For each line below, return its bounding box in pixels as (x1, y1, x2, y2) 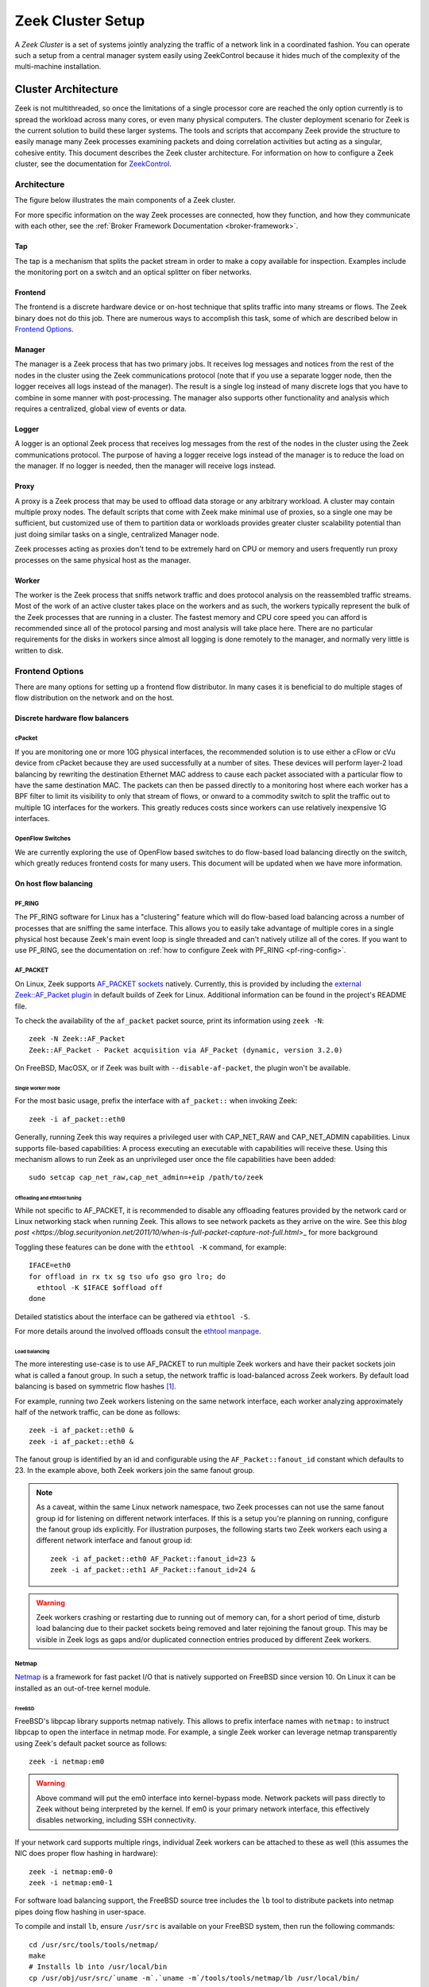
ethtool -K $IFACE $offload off (37, 1283, 163, 1292)
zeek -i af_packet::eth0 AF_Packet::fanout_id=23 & (50, 1554, 256, 1563)
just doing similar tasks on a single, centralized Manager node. (14, 529, 220, 539)
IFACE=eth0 (29, 1261, 71, 1270)
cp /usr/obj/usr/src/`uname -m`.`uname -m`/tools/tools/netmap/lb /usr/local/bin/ (29, 1973, 360, 1982)
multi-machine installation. (14, 62, 102, 72)
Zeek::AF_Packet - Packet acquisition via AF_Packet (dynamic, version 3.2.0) (29, 1045, 343, 1055)
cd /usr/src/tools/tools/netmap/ (29, 1940, 159, 1949)
